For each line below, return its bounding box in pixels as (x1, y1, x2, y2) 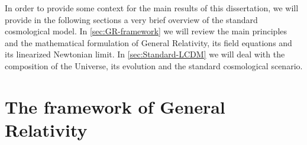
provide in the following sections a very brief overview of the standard (5, 13, 258, 25)
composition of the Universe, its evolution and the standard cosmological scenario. (5, 59, 303, 72)
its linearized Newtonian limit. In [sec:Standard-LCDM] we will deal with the (5, 48, 285, 60)
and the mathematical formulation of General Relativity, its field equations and (5, 36, 292, 49)
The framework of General (5, 94, 225, 118)
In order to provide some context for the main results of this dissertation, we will (5, 2, 299, 14)
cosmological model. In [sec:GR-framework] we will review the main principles (5, 25, 287, 37)
